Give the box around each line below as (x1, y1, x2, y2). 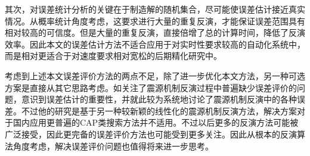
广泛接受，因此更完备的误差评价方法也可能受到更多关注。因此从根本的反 (5, 127, 289, 140)
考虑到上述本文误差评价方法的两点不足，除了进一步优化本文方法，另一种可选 (5, 69, 305, 82)
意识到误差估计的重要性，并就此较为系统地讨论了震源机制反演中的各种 (21, 93, 297, 105)
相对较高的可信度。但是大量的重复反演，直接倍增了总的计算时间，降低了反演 (5, 26, 305, 39)
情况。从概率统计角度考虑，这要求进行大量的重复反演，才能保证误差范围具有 (5, 14, 305, 27)
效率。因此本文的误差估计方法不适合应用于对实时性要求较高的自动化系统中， (5, 38, 305, 50)
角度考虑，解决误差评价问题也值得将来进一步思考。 (13, 139, 213, 152)
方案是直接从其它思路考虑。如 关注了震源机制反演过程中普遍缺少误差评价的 (5, 81, 297, 93)
